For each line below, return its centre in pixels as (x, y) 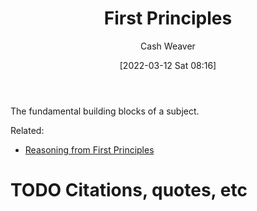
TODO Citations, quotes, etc (129, 190)
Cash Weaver (168, 46)
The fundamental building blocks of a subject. (105, 111)
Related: (27, 130)
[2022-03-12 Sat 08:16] (168, 65)
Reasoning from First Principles (89, 149)
